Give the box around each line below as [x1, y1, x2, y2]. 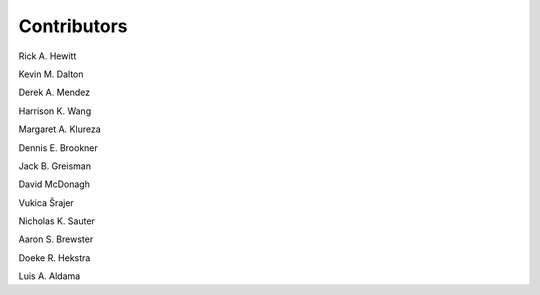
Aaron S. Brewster [18, 233, 94, 245]
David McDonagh [18, 178, 90, 190]
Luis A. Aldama [18, 270, 81, 282]
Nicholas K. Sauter [18, 215, 95, 227]
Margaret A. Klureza [18, 123, 102, 135]
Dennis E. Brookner [18, 141, 99, 154]
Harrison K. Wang [18, 105, 92, 117]
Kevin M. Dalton [18, 68, 84, 80]
